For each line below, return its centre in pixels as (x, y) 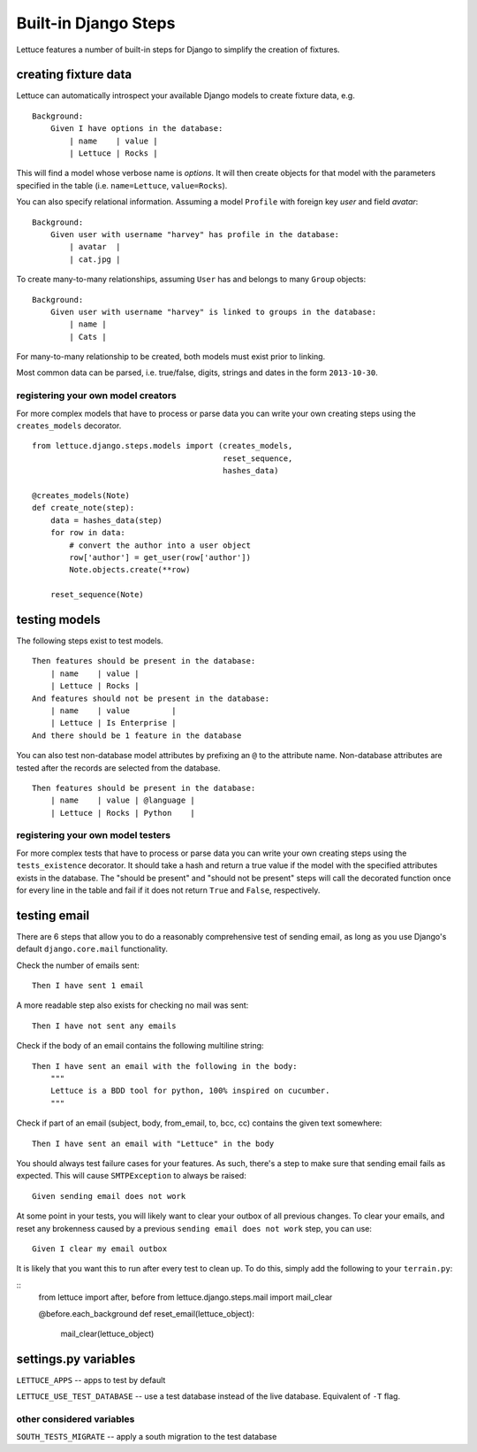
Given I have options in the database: (136, 129)
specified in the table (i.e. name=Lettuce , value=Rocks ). (122, 185)
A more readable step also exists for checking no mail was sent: (132, 1005)
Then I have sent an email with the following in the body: (165, 1066)
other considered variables (76, 1418)
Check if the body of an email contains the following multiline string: (140, 1046)
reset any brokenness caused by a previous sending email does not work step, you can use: (194, 1228)
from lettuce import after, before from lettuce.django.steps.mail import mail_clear (185, 1297)
